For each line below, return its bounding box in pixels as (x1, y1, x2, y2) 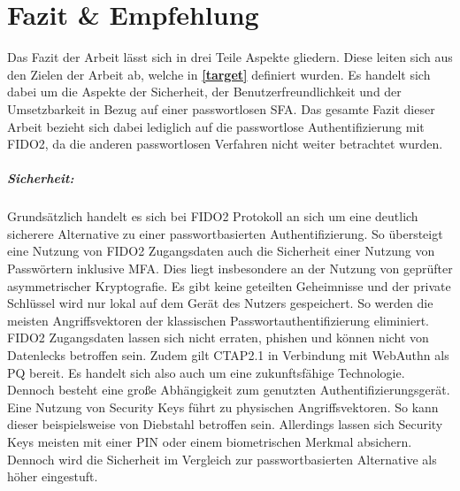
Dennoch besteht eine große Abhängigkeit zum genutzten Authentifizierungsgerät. (7, 380, 450, 399)
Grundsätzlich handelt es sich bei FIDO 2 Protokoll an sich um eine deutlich (7, 207, 418, 226)
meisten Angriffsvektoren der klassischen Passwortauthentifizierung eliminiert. (7, 311, 429, 329)
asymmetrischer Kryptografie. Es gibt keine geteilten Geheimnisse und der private (7, 276, 451, 295)
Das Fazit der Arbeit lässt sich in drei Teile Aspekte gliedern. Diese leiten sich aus (7, 48, 453, 66)
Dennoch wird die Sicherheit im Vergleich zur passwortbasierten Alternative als (7, 449, 437, 468)
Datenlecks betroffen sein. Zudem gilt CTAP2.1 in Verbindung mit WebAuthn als (7, 346, 449, 364)
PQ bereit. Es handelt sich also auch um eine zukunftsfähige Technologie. (7, 363, 405, 381)
